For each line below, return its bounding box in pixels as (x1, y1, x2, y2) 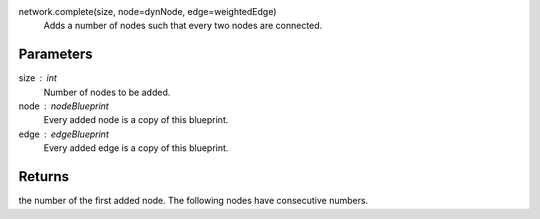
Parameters (18, 46, 93, 63)
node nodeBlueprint (18, 100, 109, 112)
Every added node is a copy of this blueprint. (43, 114, 229, 126)
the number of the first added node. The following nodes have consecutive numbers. (18, 195, 369, 207)
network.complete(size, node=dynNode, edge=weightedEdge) (18, 6, 277, 17)
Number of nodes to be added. (43, 86, 171, 98)
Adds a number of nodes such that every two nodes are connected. (43, 20, 323, 32)
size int (18, 72, 57, 84)
